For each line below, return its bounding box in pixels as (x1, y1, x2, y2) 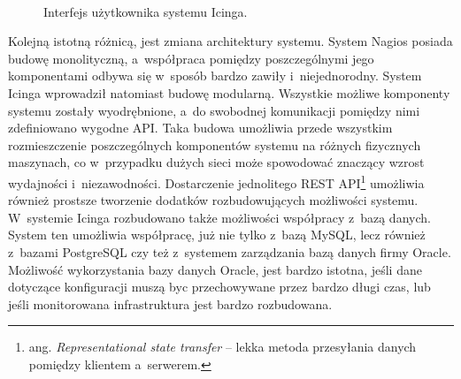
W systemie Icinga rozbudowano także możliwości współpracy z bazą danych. (8, 208, 431, 226)
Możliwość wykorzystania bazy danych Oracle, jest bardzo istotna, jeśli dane (8, 260, 422, 278)
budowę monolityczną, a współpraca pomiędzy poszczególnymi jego (8, 49, 374, 67)
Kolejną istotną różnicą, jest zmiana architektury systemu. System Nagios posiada (8, 32, 453, 50)
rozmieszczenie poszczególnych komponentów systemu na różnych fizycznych (8, 135, 421, 154)
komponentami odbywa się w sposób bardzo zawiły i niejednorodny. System (8, 66, 422, 85)
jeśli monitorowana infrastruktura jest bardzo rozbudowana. (8, 294, 333, 313)
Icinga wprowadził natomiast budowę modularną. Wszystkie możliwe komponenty (8, 83, 450, 102)
